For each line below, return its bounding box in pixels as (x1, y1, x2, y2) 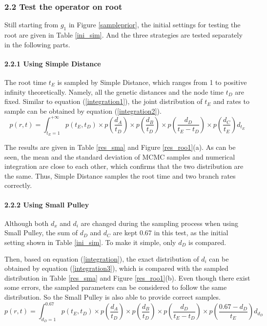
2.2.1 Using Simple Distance (4, 58, 101, 68)
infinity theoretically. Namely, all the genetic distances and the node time (4, 86, 224, 97)
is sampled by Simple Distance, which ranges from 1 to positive (57, 77, 247, 87)
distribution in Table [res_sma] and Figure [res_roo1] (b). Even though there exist (4, 272, 250, 283)
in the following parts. (4, 39, 70, 49)
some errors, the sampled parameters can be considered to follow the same (4, 282, 227, 292)
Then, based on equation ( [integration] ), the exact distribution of (4, 253, 199, 264)
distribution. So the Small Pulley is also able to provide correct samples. (4, 292, 221, 302)
